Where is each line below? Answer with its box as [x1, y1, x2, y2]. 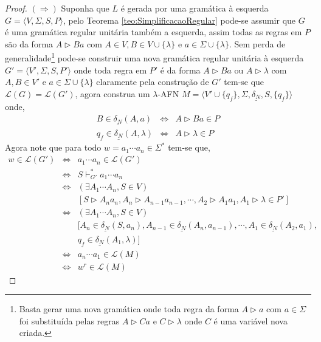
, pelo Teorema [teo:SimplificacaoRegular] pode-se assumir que [63, 13, 296, 26]
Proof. [5, 2, 27, 14]
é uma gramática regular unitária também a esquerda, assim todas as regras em [5, 26, 302, 38]
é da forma [160, 63, 201, 76]
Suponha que [61, 2, 109, 14]
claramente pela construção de [96, 75, 209, 88]
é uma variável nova [213, 314, 288, 327]
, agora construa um [75, 87, 150, 100]
